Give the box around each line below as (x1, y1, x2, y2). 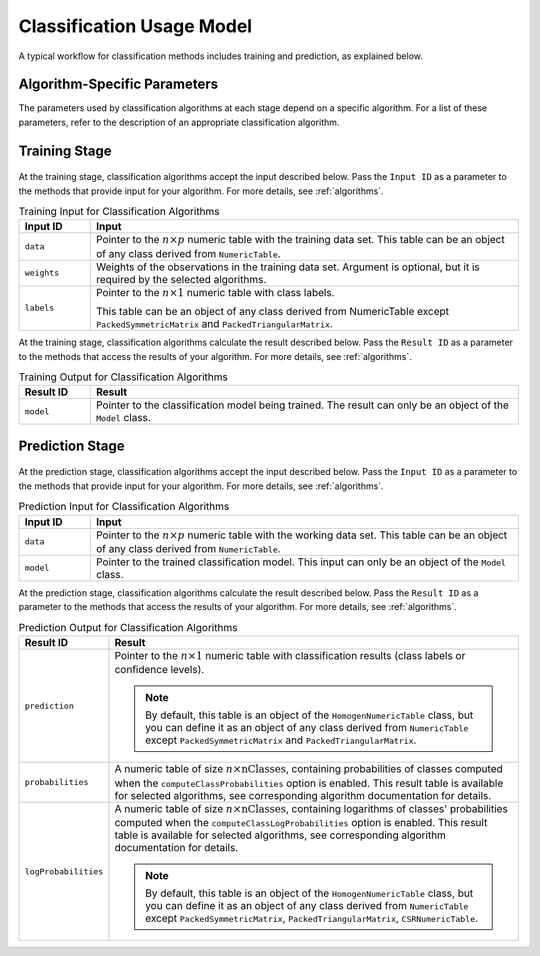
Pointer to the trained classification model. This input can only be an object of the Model (95, 555, 507, 569)
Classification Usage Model (18, 15, 253, 37)
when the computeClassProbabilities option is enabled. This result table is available (114, 776, 504, 790)
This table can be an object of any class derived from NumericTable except (95, 305, 450, 319)
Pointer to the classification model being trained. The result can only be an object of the (95, 398, 510, 412)
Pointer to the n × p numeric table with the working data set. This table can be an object (95, 528, 508, 542)
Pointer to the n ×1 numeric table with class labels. (95, 285, 335, 299)
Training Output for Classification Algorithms (18, 370, 229, 384)
